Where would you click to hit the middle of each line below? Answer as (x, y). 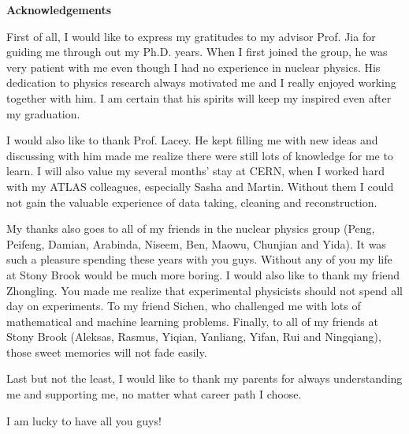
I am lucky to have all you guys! (84, 420)
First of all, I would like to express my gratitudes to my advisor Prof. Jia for (191, 36)
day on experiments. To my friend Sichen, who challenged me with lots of (184, 306)
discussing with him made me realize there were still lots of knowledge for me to (200, 155)
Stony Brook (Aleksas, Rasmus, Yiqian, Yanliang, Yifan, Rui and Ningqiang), (194, 337)
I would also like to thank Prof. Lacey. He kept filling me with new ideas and (192, 140)
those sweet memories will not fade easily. (107, 352)
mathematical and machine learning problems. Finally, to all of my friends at (192, 321)
